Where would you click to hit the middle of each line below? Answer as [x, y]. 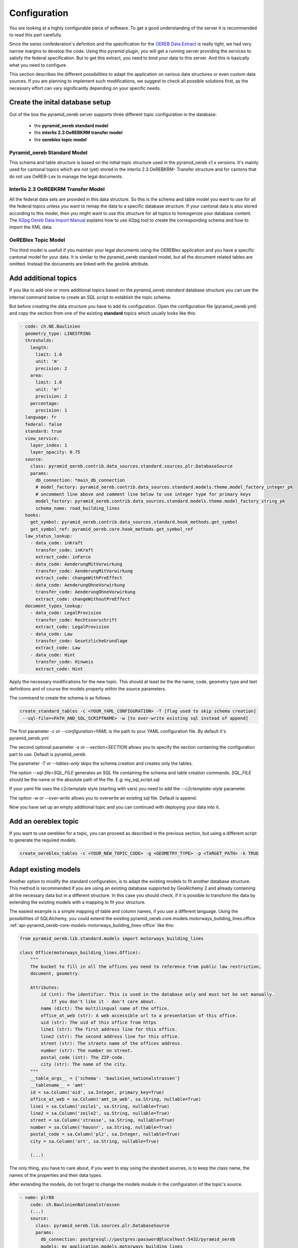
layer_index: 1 [49, 445]
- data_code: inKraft [57, 543]
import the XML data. [31, 227]
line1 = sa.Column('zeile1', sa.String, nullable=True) [100, 1106]
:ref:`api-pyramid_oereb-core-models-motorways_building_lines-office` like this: [92, 926]
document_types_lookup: [54, 606]
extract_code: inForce [63, 557]
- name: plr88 [37, 1198]
